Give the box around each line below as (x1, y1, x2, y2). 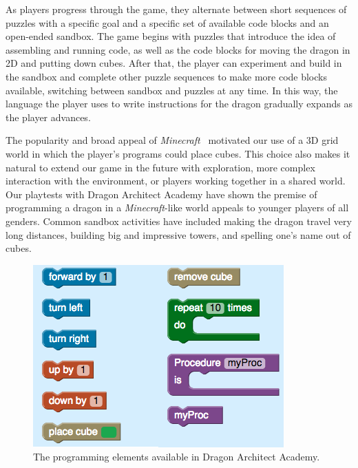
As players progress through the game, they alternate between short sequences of (6, 2, 347, 16)
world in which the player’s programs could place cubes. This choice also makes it (6, 146, 350, 160)
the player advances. (6, 109, 91, 124)
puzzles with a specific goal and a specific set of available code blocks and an (6, 15, 329, 30)
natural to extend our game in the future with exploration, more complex (6, 160, 315, 174)
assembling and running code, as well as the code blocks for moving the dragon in (6, 42, 350, 56)
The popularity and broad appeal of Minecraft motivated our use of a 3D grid (6, 133, 339, 147)
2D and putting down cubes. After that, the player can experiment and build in (6, 56, 342, 70)
